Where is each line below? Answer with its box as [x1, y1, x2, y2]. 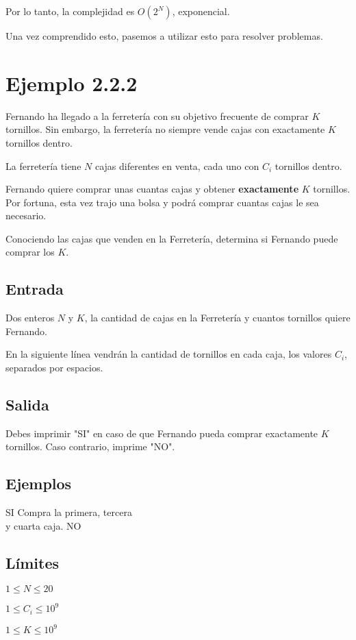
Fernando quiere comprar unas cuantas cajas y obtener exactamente [5, 182, 299, 196]
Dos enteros [5, 310, 55, 325]
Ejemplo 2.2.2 [5, 69, 138, 97]
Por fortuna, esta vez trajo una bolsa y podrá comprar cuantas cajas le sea [5, 195, 319, 209]
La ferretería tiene [5, 158, 81, 173]
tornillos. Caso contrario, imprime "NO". [5, 439, 175, 454]
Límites [5, 552, 60, 573]
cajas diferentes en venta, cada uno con [94, 158, 259, 173]
